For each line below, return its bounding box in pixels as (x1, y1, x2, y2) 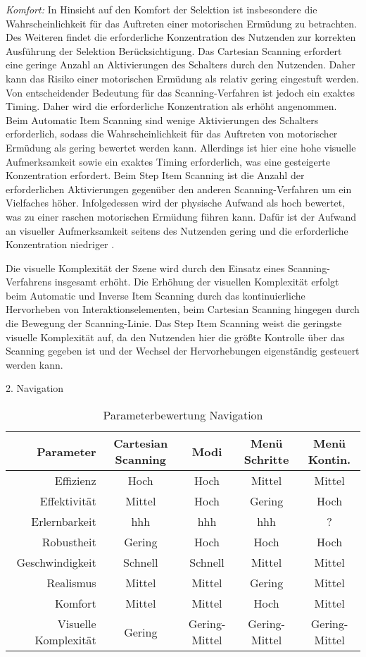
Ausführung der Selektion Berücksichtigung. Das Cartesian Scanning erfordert (6, 43, 342, 58)
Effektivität (39, 493, 96, 510)
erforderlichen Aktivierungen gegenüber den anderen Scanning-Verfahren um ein (6, 181, 352, 196)
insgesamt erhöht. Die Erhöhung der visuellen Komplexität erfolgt (54, 274, 339, 289)
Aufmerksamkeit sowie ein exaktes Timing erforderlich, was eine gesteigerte (6, 154, 330, 168)
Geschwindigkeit (16, 554, 96, 571)
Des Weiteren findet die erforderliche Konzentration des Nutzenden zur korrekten (6, 30, 356, 44)
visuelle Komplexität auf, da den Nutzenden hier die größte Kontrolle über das (6, 329, 345, 344)
